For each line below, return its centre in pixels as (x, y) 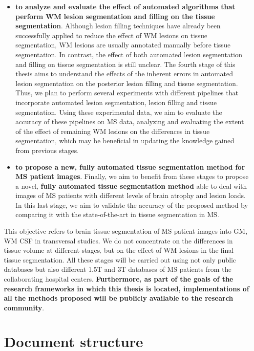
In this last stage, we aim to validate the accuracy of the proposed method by (132, 205)
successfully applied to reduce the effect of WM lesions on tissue (111, 35)
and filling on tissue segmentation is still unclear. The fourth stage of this (125, 64)
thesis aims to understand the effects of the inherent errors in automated (124, 74)
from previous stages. (47, 150)
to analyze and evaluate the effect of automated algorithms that (125, 6)
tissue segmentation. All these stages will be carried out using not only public (120, 259)
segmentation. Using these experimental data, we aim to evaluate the (119, 112)
